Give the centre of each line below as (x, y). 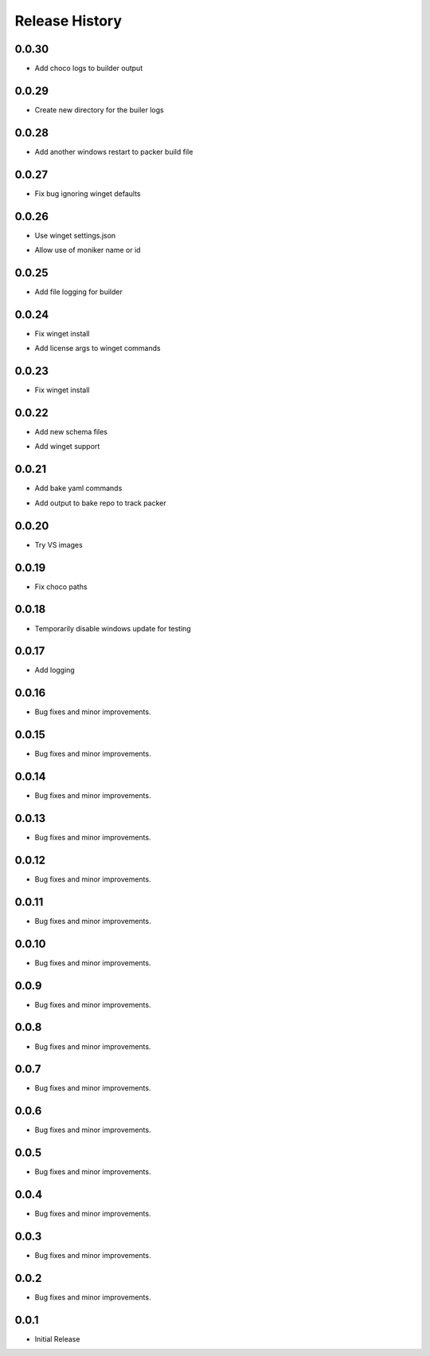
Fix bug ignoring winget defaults (88, 193)
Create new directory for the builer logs (99, 110)
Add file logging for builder (78, 292)
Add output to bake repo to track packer (100, 503)
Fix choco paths (61, 587)
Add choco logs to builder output (89, 69)
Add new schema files (71, 432)
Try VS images (59, 544)
